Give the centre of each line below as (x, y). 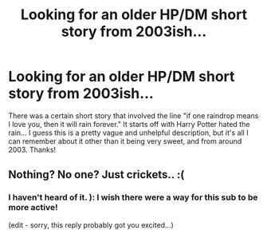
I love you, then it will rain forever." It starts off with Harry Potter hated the (129, 124)
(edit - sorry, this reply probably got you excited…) (91, 224)
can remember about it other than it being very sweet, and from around (125, 141)
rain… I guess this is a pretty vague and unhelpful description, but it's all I (128, 133)
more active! (33, 208)
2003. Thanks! (32, 149)
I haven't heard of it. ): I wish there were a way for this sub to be (133, 197)
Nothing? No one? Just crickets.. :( (96, 175)
